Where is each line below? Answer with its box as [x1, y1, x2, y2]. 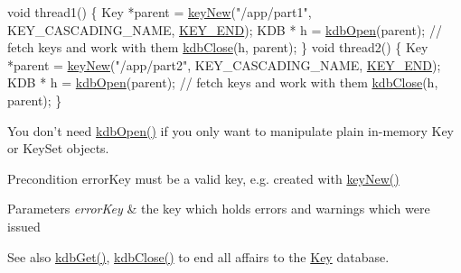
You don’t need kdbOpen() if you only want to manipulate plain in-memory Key [7, 121, 454, 140]
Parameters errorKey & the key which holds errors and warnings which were [7, 199, 430, 218]
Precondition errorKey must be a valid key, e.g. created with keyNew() [7, 168, 400, 187]
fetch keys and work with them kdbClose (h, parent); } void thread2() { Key [7, 38, 428, 57]
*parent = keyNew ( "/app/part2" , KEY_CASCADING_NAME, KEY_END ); [7, 55, 441, 74]
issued [7, 216, 41, 235]
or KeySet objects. [7, 139, 109, 158]
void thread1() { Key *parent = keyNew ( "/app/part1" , [7, 3, 312, 21]
